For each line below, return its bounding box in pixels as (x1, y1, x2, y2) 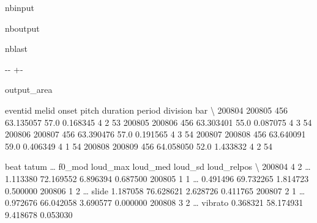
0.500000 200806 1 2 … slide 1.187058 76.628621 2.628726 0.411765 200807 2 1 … (5, 184, 305, 197)
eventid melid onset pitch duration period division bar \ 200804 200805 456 (5, 103, 288, 116)
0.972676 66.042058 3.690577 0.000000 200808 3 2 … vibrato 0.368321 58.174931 (5, 196, 304, 209)
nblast (5, 42, 28, 55)
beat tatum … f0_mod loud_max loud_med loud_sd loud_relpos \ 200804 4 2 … (5, 160, 311, 173)
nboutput (5, 21, 40, 34)
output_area (5, 83, 53, 96)
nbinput (5, 1, 34, 13)
